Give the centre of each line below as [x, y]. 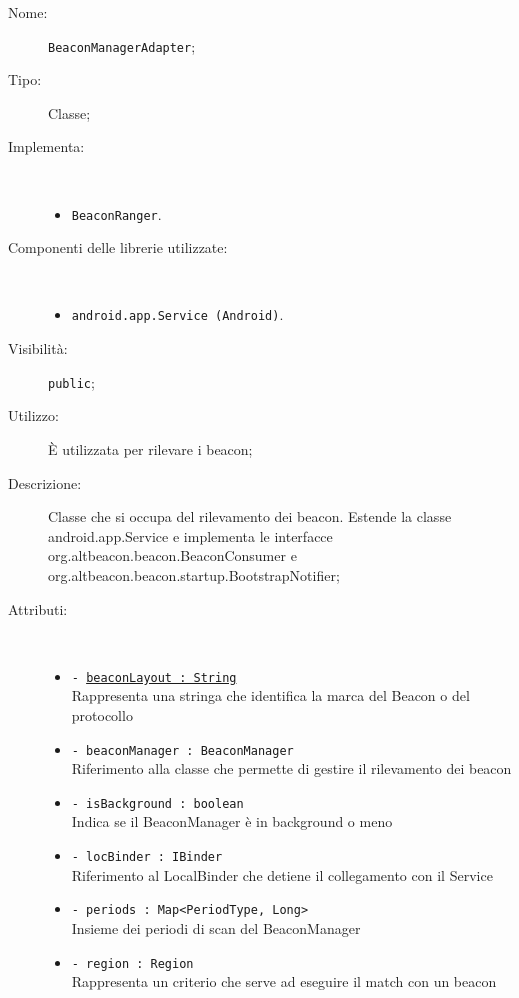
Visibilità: [38, 348]
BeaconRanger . [116, 213]
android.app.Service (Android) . [177, 314]
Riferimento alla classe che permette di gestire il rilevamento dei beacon [291, 768]
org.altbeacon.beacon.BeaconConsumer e [172, 555]
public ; [71, 381]
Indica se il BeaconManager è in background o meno [232, 821]
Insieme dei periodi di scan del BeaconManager [216, 927]
